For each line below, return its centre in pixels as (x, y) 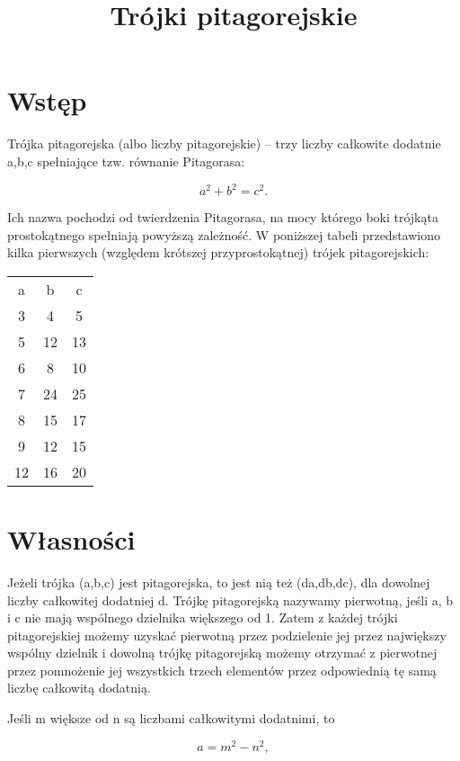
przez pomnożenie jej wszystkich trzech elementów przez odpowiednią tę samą (222, 670)
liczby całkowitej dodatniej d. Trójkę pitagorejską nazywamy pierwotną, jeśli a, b (230, 600)
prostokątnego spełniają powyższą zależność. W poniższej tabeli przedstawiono (224, 234)
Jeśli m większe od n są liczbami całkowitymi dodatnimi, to (171, 718)
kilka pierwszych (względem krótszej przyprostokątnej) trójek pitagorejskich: (218, 252)
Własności (71, 538)
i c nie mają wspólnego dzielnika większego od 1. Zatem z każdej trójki (203, 618)
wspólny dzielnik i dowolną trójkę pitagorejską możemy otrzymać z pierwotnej (222, 653)
